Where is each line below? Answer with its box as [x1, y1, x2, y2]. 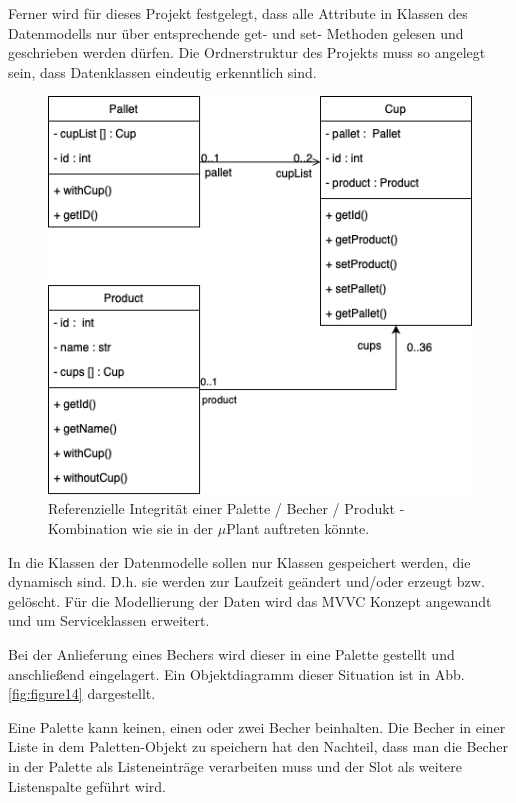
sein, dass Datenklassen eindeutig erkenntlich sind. [8, 61, 317, 82]
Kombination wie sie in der [48, 518, 214, 539]
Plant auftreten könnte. [226, 518, 370, 539]
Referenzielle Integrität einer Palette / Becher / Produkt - [48, 498, 405, 519]
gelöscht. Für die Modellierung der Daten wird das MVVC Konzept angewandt [8, 590, 492, 611]
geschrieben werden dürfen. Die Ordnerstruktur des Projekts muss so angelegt [8, 42, 486, 63]
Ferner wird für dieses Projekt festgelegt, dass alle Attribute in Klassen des [8, 3, 468, 23]
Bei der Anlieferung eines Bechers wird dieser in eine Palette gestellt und [8, 644, 455, 665]
